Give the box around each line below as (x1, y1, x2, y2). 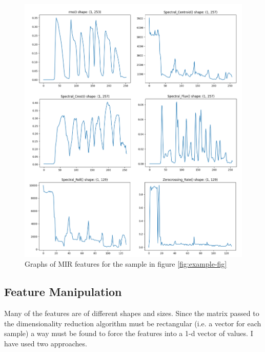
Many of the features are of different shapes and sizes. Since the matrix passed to (4, 308, 259, 319)
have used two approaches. (4, 338, 87, 348)
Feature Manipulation (4, 284, 122, 300)
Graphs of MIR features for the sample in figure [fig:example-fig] (25, 258, 227, 269)
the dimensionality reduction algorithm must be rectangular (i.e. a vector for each (4, 318, 261, 328)
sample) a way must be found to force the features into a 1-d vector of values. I (4, 328, 253, 339)
